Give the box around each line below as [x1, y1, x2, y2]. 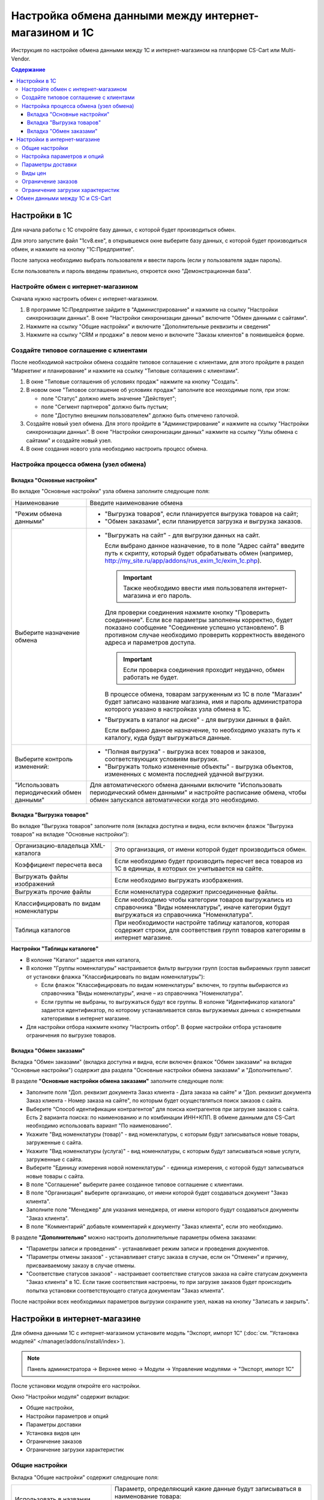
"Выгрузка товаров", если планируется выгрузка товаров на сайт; [104, 509, 299, 518]
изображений [14, 880, 55, 888]
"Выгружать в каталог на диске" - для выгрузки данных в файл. [104, 715, 292, 724]
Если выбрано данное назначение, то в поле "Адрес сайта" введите [104, 541, 305, 550]
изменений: [14, 762, 49, 770]
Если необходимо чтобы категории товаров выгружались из [114, 896, 293, 904]
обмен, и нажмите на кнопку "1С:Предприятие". [11, 245, 135, 253]
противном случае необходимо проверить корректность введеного [104, 631, 305, 639]
